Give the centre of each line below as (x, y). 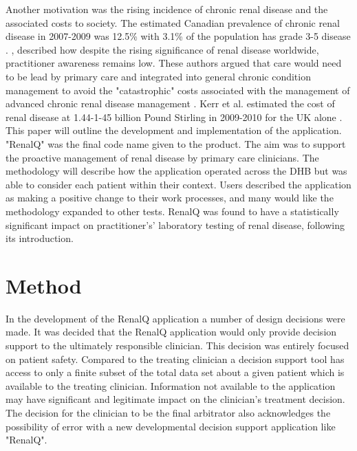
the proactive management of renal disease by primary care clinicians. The (162, 157)
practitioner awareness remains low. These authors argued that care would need (174, 63)
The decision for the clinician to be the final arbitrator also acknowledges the (168, 412)
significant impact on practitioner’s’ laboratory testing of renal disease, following (175, 224)
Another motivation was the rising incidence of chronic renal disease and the (167, 9)
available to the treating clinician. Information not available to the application (171, 385)
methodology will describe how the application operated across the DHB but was (176, 171)
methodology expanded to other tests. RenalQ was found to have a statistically (172, 211)
